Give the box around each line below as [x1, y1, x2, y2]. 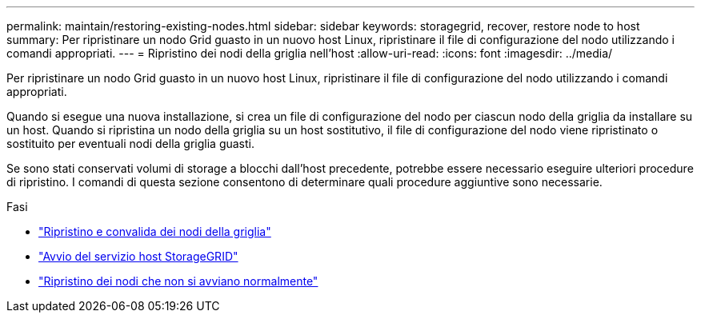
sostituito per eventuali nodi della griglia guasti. [6, 137, 255, 150]
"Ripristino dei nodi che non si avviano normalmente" [38, 274, 318, 288]
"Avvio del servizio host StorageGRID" [38, 249, 238, 263]
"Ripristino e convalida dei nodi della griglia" [38, 225, 271, 238]
